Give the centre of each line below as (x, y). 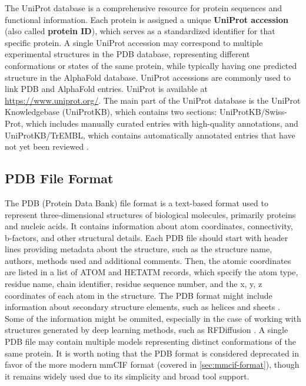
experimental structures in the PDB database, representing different (127, 54)
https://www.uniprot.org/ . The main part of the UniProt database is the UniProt (153, 100)
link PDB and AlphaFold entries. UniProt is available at (107, 89)
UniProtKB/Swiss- (254, 112)
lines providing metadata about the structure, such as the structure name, (139, 249)
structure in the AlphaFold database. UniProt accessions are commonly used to (148, 77)
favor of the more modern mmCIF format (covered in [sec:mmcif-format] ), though (152, 364)
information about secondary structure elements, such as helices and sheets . (142, 307)
